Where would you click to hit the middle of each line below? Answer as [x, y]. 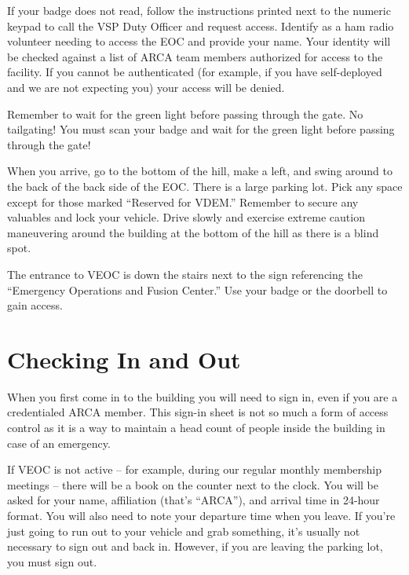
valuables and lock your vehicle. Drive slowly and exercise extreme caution [186, 217]
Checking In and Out [124, 359]
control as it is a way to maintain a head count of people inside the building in [196, 427]
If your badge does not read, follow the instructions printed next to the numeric [199, 10]
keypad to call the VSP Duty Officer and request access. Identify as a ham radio [201, 26]
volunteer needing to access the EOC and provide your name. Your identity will [199, 41]
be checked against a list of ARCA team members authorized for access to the [195, 56]
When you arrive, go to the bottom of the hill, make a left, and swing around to [200, 171]
